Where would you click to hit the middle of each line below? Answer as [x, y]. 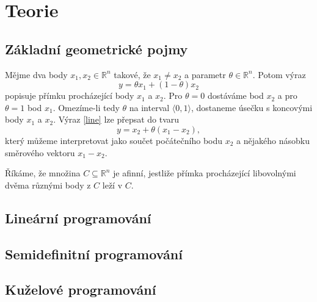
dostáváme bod [235, 95]
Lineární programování [78, 218]
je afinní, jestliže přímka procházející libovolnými [205, 173]
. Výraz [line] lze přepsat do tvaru [116, 119]
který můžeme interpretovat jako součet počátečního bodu [114, 140]
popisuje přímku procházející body [70, 95]
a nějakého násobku [273, 140]
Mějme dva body [36, 74]
